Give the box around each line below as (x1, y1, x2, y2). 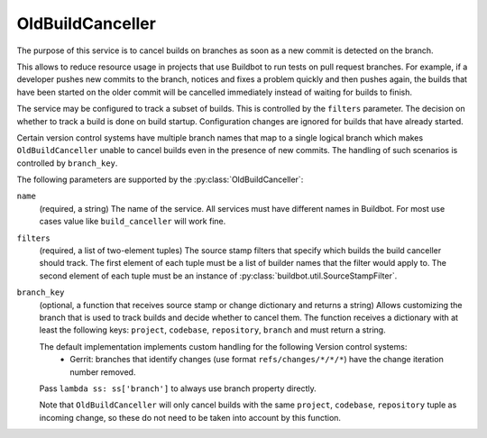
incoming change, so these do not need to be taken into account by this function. (39, 412, 342, 423)
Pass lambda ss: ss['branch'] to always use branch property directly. (39, 383, 317, 394)
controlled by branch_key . (16, 158, 118, 169)
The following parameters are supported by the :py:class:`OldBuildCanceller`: (16, 174, 304, 185)
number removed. (69, 366, 136, 378)
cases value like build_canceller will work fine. (39, 216, 226, 227)
